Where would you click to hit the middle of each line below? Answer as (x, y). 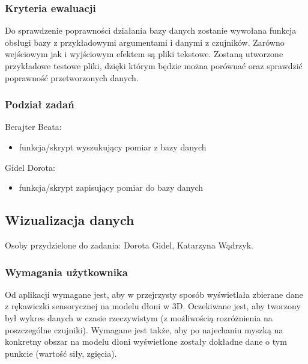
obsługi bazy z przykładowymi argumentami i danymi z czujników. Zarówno (145, 42)
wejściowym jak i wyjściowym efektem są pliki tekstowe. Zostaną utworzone (144, 54)
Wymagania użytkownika (66, 272)
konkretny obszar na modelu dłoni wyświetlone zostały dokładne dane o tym (146, 341)
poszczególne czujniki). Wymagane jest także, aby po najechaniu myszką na (144, 329)
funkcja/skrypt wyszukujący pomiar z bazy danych (113, 147)
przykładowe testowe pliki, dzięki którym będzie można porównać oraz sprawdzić (154, 66)
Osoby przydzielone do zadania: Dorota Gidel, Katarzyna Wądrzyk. (129, 245)
